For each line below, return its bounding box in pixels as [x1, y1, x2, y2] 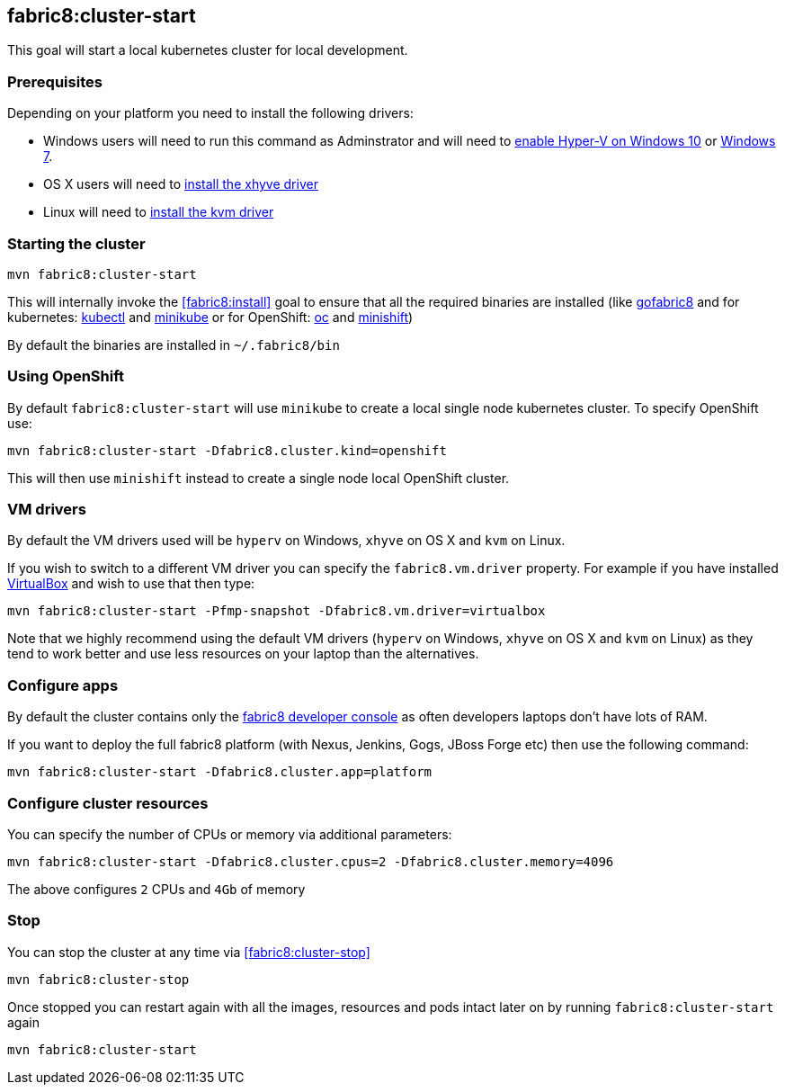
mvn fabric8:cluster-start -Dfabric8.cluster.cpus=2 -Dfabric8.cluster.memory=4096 [7, 854, 614, 869]
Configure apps [7, 676, 119, 694]
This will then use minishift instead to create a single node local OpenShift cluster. [7, 470, 510, 486]
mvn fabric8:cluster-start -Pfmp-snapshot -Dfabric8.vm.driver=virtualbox [7, 604, 546, 619]
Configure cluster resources [7, 793, 209, 812]
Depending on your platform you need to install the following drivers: [7, 105, 414, 121]
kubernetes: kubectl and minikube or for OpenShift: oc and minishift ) [7, 309, 414, 325]
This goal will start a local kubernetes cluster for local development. [7, 42, 408, 58]
